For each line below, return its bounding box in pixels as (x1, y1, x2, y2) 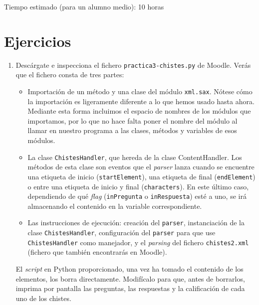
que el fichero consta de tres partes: (15, 69, 124, 80)
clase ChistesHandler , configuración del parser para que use (27, 227, 216, 238)
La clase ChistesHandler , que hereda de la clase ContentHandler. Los (27, 152, 242, 162)
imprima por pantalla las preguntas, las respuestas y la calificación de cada (15, 283, 245, 294)
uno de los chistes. (15, 293, 71, 303)
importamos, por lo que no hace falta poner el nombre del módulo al (27, 115, 238, 126)
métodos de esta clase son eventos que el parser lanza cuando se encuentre (27, 161, 255, 172)
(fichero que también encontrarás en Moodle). (27, 247, 167, 257)
